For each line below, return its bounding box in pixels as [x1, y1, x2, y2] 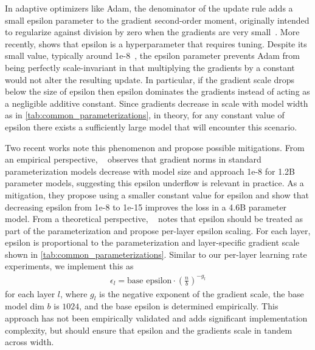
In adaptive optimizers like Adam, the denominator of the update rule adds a [5, 2, 293, 14]
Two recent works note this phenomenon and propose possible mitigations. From [5, 141, 305, 153]
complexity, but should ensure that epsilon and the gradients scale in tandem [5, 323, 292, 336]
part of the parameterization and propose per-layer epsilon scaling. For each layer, [5, 224, 311, 237]
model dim [5, 300, 44, 312]
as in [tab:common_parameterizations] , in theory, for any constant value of [5, 109, 285, 121]
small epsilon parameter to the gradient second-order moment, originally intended [5, 13, 310, 26]
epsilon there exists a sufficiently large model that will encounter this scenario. [5, 120, 297, 133]
